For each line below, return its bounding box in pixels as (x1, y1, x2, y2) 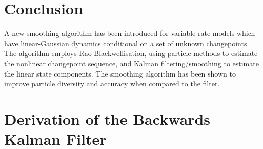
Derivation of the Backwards (4, 108, 211, 129)
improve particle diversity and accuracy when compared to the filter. (4, 78, 220, 89)
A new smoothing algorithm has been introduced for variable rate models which (4, 28, 255, 39)
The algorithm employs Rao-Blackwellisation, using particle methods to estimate (4, 48, 258, 59)
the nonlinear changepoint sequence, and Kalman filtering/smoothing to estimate (4, 58, 259, 68)
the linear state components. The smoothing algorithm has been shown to (4, 68, 236, 79)
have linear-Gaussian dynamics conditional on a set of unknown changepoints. (4, 38, 249, 48)
